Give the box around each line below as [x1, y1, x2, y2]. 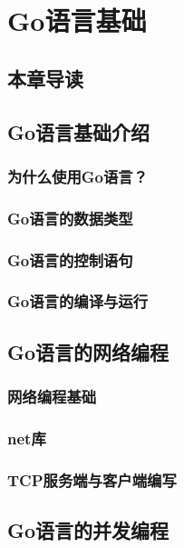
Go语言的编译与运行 [7, 290, 149, 313]
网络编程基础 [7, 385, 97, 408]
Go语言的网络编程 [7, 337, 169, 365]
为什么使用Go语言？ [7, 164, 149, 187]
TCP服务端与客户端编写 [7, 468, 177, 491]
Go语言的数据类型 [7, 206, 133, 229]
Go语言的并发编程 [7, 516, 169, 544]
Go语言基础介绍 [7, 117, 150, 145]
